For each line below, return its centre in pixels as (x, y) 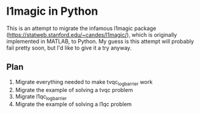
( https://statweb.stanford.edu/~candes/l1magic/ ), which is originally (92, 34)
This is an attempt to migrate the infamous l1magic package (81, 28)
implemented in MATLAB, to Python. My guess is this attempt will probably (100, 41)
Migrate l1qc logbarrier (41, 97)
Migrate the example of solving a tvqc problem (74, 89)
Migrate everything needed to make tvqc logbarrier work (84, 82)
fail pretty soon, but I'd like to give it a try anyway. (69, 48)
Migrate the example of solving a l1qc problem (73, 104)
